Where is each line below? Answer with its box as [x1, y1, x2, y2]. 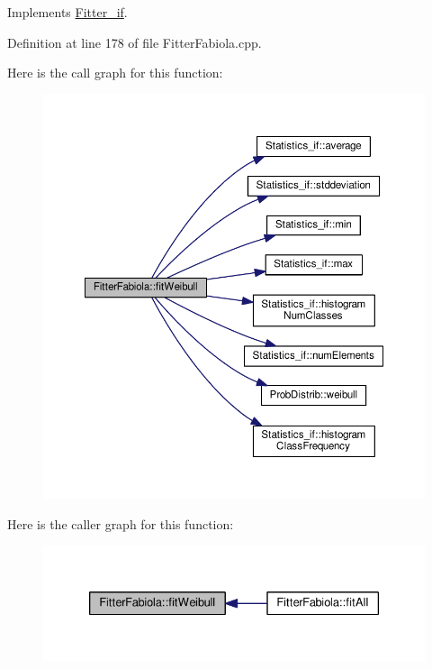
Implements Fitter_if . [7, 3, 128, 21]
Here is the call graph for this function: [7, 63, 223, 82]
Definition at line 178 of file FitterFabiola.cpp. [7, 32, 262, 51]
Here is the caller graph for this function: [7, 514, 234, 533]
